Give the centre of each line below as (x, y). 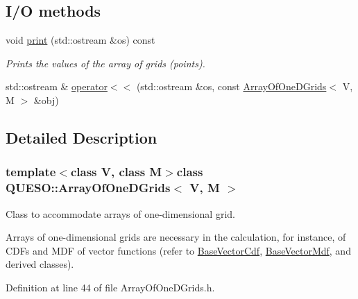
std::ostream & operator (57, 86)
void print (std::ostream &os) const (80, 40)
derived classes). (40, 264)
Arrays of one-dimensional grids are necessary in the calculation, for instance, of (176, 237)
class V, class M (116, 172)
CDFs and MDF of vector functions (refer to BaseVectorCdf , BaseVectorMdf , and (178, 250)
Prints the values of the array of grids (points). (105, 63)
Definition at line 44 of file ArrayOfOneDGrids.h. (110, 287)
